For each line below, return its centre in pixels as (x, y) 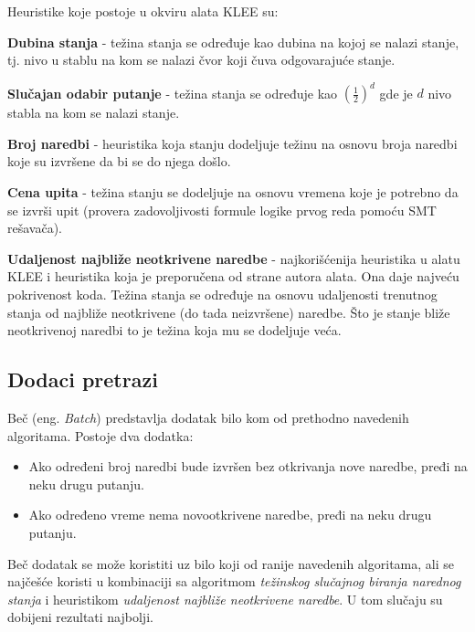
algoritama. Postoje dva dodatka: (100, 435)
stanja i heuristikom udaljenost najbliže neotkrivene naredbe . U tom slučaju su (225, 599)
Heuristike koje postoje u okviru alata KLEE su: (143, 11)
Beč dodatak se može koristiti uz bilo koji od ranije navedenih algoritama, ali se (231, 563)
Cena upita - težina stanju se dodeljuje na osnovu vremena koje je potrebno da (233, 192)
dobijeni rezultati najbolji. (80, 617)
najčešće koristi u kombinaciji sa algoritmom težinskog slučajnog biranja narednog (234, 581)
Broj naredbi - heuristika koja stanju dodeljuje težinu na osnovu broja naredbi (232, 143)
